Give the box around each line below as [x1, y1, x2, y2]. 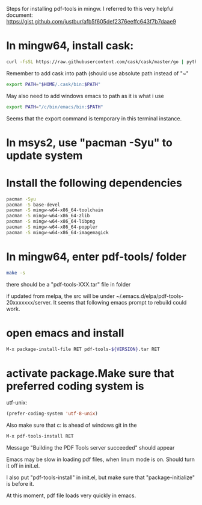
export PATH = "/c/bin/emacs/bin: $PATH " [6, 104, 103, 110]
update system [6, 149, 83, 162]
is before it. [6, 480, 34, 488]
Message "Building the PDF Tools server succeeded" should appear [6, 444, 175, 451]
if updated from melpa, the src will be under [6, 292, 115, 300]
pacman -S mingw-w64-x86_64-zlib [6, 213, 90, 219]
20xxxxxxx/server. [6, 299, 52, 306]
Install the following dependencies [6, 176, 182, 190]
